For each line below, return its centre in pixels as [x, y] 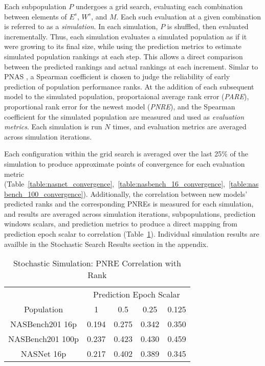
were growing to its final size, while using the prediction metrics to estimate [123, 46]
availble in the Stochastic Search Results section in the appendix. [106, 244]
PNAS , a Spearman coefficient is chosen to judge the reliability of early [117, 76]
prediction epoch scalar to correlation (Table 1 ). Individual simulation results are [132, 234]
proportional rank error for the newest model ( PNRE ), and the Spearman [120, 106]
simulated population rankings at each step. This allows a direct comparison [124, 56]
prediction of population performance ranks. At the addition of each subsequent [129, 86]
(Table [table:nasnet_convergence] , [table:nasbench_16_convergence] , [115, 184]
